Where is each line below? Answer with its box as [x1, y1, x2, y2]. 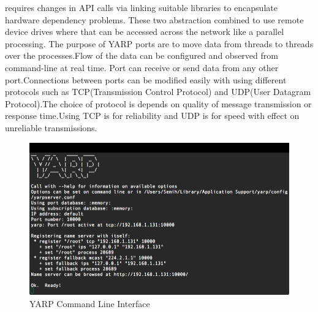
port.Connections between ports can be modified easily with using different [5, 73, 287, 86]
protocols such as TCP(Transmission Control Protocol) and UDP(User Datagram [5, 85, 311, 98]
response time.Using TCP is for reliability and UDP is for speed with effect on [5, 109, 300, 122]
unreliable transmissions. [5, 121, 97, 134]
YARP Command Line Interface [29, 297, 150, 310]
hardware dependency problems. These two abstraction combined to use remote [5, 13, 304, 26]
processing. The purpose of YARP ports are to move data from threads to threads [5, 37, 314, 50]
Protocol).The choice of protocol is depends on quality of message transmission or [5, 97, 312, 110]
